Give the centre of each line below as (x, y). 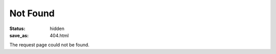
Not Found (32, 13)
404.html (59, 35)
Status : (17, 29)
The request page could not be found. (49, 45)
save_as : (19, 35)
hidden (57, 29)
